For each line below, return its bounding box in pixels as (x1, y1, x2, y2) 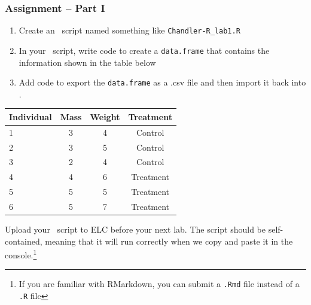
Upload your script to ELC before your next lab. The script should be (5, 223, 266, 236)
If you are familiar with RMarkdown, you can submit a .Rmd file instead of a (19, 277, 300, 290)
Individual (9, 110, 52, 123)
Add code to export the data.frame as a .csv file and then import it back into (19, 76, 306, 89)
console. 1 (5, 247, 37, 261)
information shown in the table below (19, 56, 156, 68)
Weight (90, 110, 120, 123)
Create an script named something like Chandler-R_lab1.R (19, 24, 240, 36)
